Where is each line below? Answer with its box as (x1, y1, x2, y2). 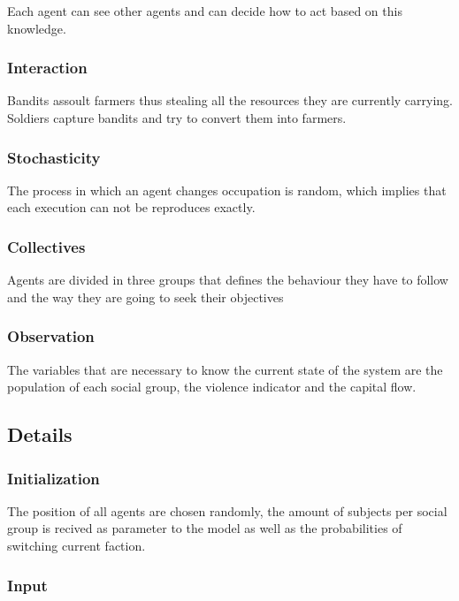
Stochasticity (7, 146, 101, 168)
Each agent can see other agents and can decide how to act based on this (7, 2, 402, 19)
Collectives (7, 235, 86, 257)
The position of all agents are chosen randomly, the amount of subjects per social (7, 501, 448, 520)
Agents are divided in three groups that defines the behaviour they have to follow (7, 270, 448, 289)
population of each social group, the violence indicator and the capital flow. (7, 377, 417, 396)
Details (7, 421, 73, 448)
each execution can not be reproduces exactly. (7, 198, 256, 217)
